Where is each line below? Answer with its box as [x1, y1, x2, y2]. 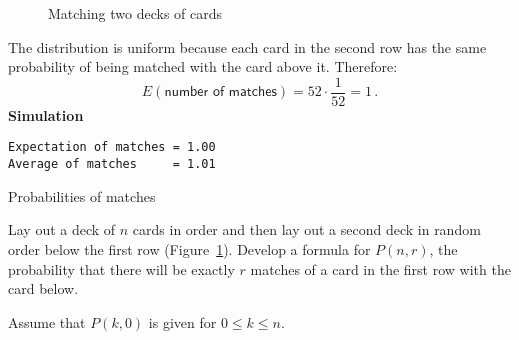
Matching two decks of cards [48, 3, 223, 23]
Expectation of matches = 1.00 [8, 140, 216, 155]
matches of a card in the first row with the [250, 258, 511, 279]
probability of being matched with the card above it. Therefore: [8, 56, 398, 77]
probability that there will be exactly [8, 258, 235, 279]
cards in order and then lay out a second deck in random [132, 219, 481, 240]
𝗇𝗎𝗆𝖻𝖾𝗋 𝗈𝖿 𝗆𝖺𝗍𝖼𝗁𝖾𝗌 [164, 85, 277, 100]
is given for [148, 311, 217, 332]
